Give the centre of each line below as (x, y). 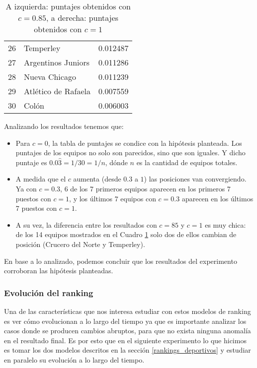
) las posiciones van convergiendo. (195, 179)
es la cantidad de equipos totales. (187, 162)
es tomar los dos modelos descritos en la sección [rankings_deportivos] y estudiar (128, 350)
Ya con (26, 188)
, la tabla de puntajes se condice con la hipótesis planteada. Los (145, 143)
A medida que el (41, 179)
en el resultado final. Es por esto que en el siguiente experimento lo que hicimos (125, 340)
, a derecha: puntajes (83, 18)
